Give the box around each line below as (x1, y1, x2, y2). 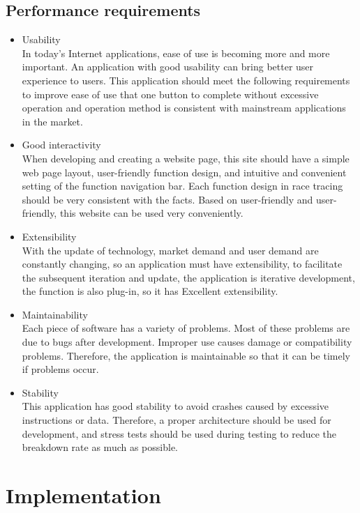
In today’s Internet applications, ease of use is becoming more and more (22, 45, 330, 60)
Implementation (6, 481, 161, 510)
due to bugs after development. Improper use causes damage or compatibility (22, 335, 352, 349)
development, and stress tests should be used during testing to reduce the (22, 426, 337, 441)
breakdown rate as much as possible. (22, 440, 178, 454)
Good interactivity (22, 137, 101, 152)
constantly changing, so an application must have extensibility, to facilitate (22, 256, 343, 271)
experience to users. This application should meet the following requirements (22, 72, 350, 87)
